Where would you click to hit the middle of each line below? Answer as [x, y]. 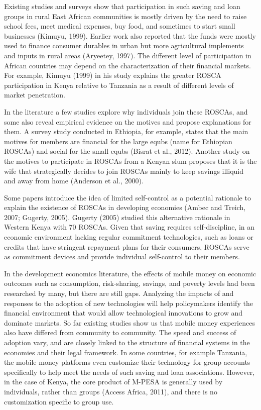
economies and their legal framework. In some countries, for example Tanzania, [126, 352]
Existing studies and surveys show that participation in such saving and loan [122, 6]
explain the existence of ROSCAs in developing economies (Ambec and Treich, [125, 207]
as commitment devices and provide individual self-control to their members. [122, 257]
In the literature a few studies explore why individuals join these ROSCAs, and [126, 111]
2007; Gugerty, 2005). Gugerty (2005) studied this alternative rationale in [117, 217]
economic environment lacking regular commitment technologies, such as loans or [129, 237]
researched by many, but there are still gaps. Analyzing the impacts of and [119, 293]
